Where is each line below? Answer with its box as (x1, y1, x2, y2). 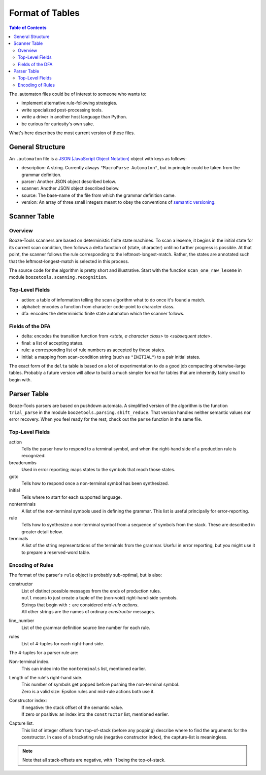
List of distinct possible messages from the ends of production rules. (21, 588, 161, 594)
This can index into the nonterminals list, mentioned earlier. (21, 665, 146, 671)
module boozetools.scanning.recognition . (9, 274, 108, 280)
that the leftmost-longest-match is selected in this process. (9, 258, 129, 264)
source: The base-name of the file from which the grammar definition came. (21, 192, 176, 198)
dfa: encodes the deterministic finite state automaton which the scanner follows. (21, 311, 185, 317)
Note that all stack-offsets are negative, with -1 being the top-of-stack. (22, 757, 166, 763)
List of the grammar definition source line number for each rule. (21, 625, 150, 630)
